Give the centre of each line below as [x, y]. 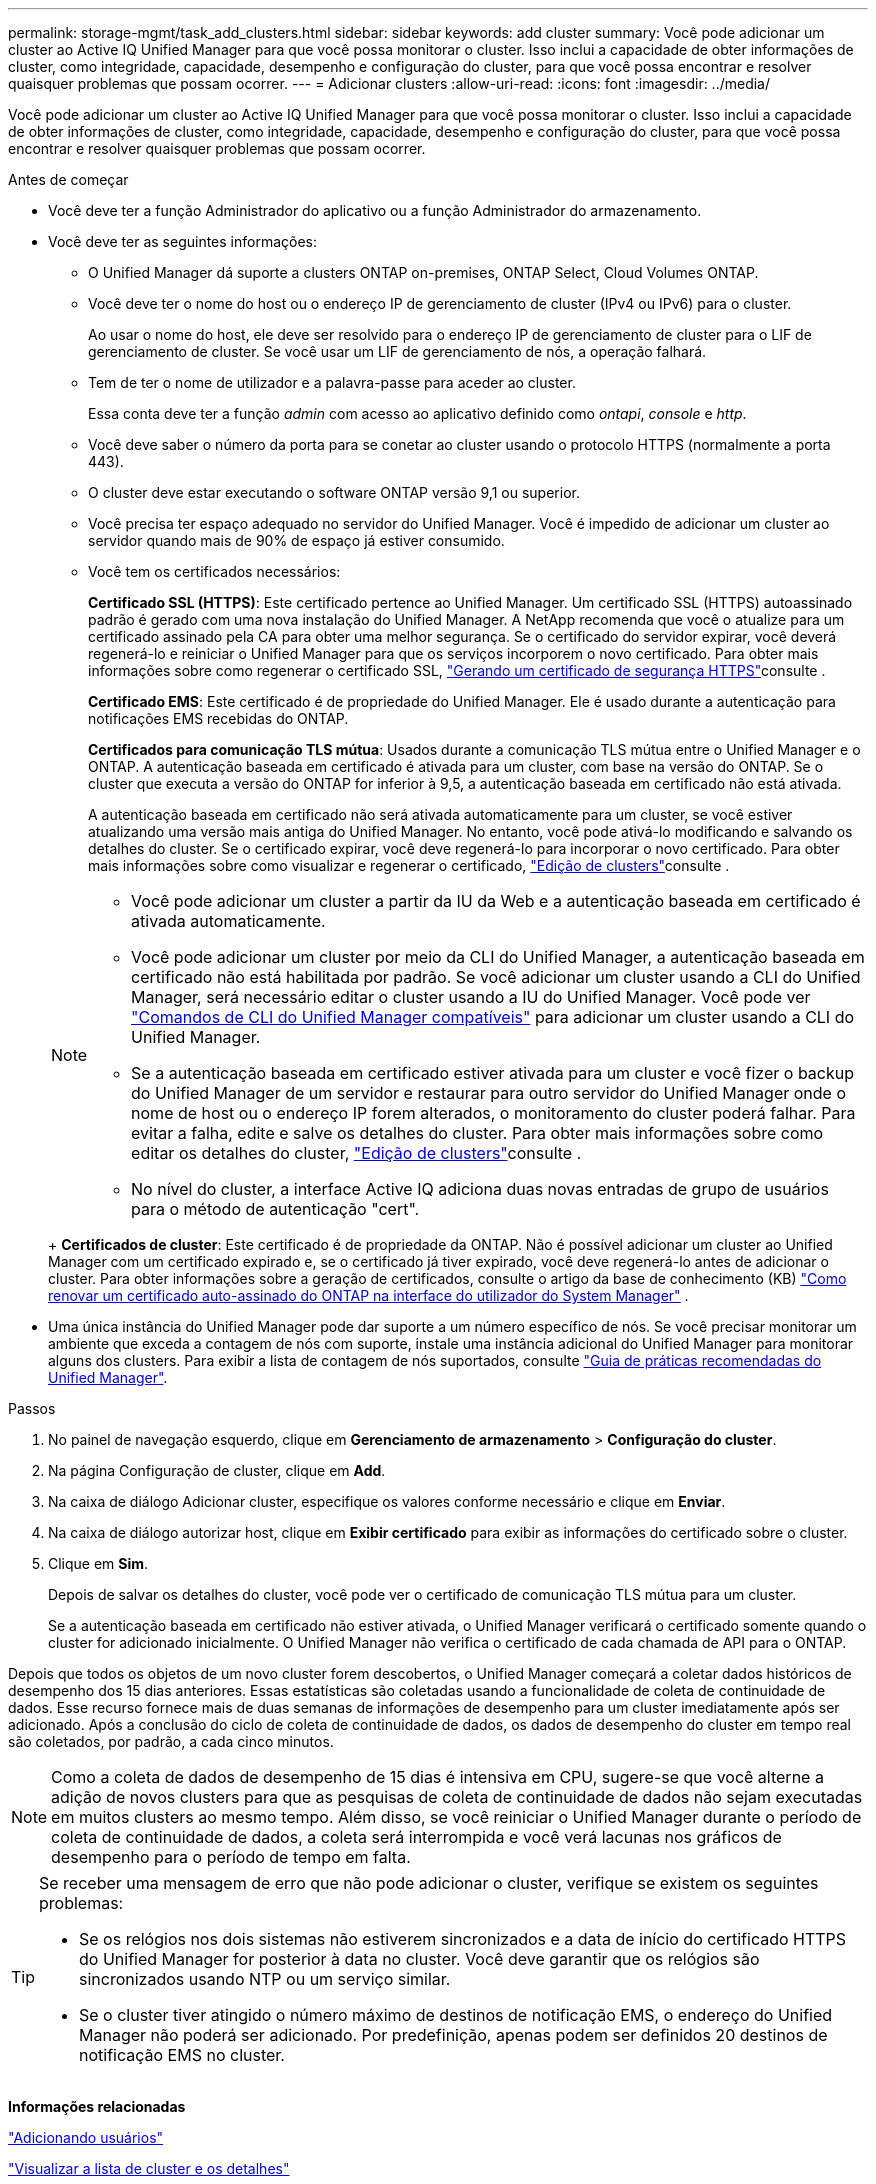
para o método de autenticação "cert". [275, 1209]
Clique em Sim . [98, 1563]
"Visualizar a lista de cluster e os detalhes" [149, 2168]
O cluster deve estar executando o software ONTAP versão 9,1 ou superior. [334, 492]
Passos [32, 1408]
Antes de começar [68, 179]
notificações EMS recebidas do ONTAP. [218, 718]
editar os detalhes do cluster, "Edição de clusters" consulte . [356, 1153]
